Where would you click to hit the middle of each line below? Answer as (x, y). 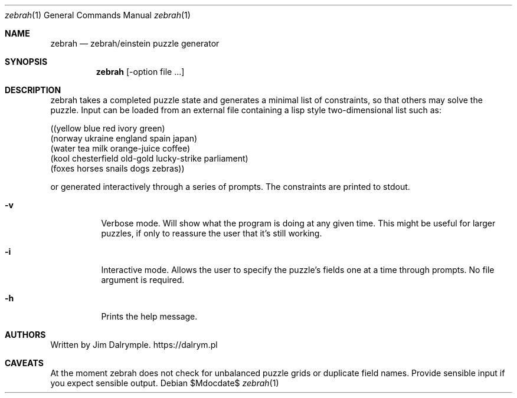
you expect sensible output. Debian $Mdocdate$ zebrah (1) (165, 383)
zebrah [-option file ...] (140, 72)
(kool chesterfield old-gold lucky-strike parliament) (149, 158)
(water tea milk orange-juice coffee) (120, 148)
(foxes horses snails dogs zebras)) (117, 168)
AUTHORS (25, 335)
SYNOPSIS (26, 62)
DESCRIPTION (33, 90)
